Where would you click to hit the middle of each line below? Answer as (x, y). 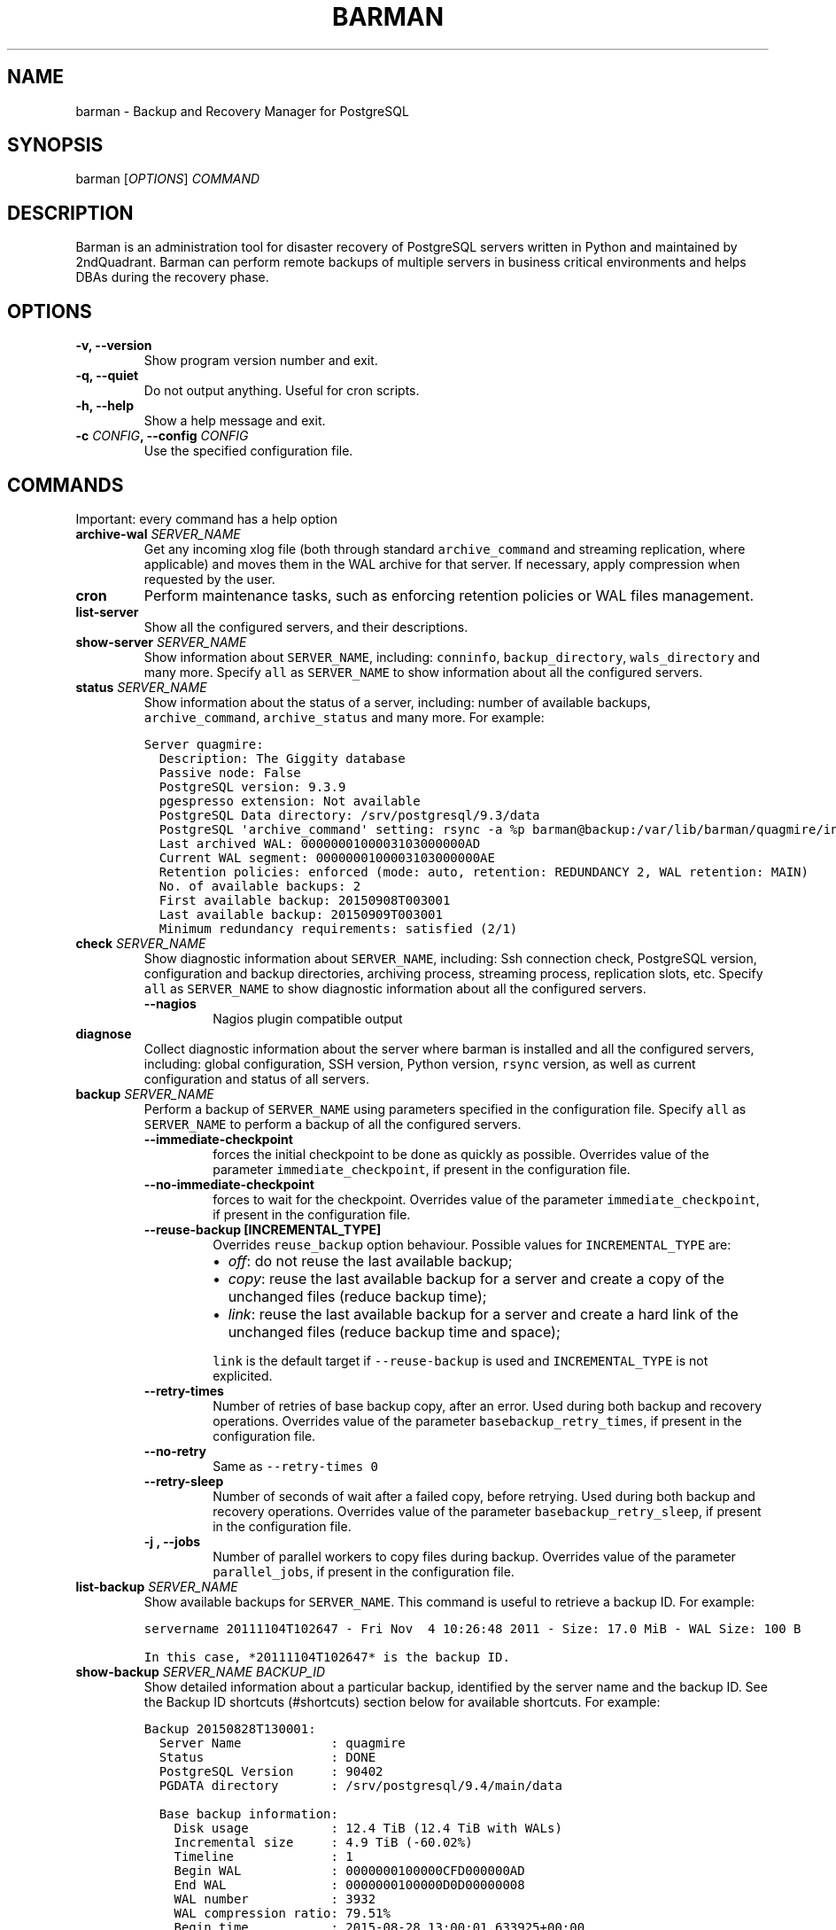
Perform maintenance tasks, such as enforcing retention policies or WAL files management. (449, 595)
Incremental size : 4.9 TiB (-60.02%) (323, 1842)
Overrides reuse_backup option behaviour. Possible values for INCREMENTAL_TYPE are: (472, 1244)
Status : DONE (267, 1757)
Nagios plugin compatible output (308, 1018)
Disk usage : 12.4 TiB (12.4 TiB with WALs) (368, 1828)
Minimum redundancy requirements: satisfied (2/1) (338, 928)
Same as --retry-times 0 (296, 1466)
